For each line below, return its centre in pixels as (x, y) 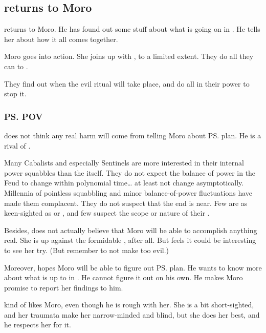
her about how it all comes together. (61, 39)
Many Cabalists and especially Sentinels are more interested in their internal (124, 163)
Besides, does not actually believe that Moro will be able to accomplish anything (131, 230)
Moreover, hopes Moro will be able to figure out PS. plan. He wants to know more (133, 267)
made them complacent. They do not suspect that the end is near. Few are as (126, 203)
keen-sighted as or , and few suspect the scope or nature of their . (107, 213)
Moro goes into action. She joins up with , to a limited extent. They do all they (129, 56)
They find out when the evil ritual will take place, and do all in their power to (127, 83)
